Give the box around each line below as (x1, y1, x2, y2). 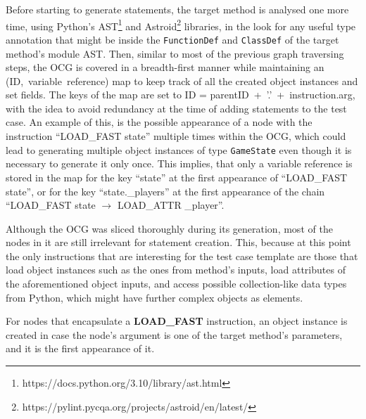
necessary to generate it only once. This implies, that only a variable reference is (6, 156, 353, 171)
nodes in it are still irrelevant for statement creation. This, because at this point (6, 235, 351, 250)
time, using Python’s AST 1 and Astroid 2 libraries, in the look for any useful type (6, 16, 356, 33)
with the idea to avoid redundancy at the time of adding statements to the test (6, 101, 347, 115)
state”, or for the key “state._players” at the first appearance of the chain (6, 183, 325, 198)
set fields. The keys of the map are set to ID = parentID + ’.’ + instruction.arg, (6, 87, 355, 102)
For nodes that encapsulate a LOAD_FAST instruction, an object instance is (6, 314, 348, 328)
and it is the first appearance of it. (6, 341, 155, 356)
